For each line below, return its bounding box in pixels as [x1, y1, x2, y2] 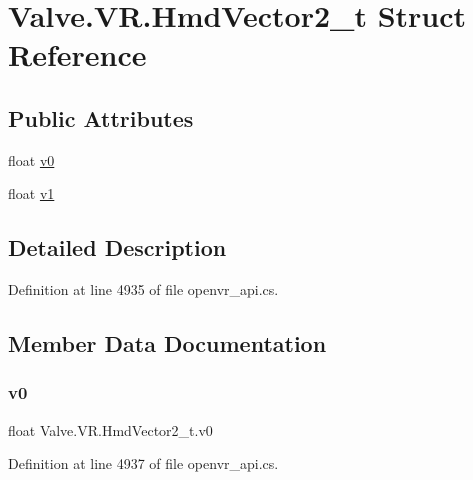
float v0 [8, 149, 55, 170]
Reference [8, 34, 147, 75]
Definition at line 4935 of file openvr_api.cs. [8, 279, 279, 300]
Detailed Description [8, 232, 227, 263]
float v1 [8, 183, 55, 204]
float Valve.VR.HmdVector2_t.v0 [8, 419, 213, 440]
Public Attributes [8, 102, 194, 133]
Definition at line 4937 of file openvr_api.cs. [8, 453, 279, 474]
